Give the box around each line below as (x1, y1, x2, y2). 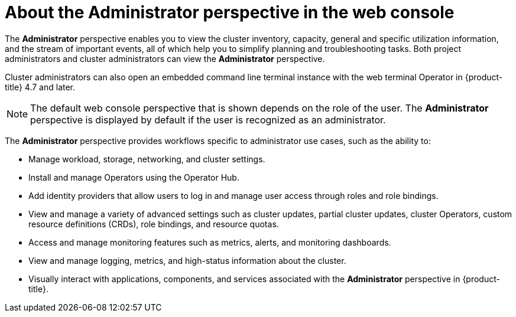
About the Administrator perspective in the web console (5, 2, 455, 22)
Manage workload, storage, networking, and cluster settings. (28, 153, 265, 164)
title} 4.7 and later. (5, 81, 76, 92)
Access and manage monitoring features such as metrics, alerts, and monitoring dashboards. (28, 237, 391, 247)
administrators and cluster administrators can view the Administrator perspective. (5, 53, 325, 64)
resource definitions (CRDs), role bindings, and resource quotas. (28, 218, 279, 229)
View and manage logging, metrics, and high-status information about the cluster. (28, 255, 346, 266)
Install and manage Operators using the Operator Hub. (28, 172, 239, 182)
